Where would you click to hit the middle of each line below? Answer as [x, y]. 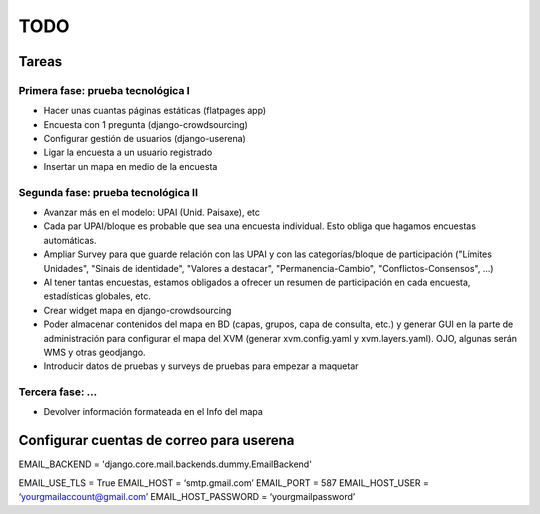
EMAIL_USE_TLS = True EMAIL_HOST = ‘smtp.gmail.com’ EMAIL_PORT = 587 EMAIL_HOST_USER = [224, 482]
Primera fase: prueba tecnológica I [104, 90]
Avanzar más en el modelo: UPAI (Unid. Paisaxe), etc [151, 212]
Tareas [40, 61]
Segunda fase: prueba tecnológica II [108, 192]
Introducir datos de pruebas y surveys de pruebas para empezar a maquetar [201, 366]
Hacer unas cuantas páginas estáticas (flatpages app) [155, 111]
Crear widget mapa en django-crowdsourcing [137, 310]
